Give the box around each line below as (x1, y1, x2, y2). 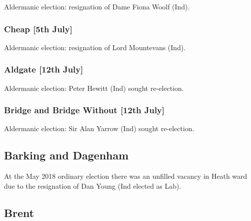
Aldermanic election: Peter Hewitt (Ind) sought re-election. (4, 82, 184, 93)
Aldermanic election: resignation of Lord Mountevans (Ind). (4, 42, 186, 52)
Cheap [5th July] (4, 22, 73, 35)
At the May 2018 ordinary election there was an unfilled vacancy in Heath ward (4, 171, 248, 181)
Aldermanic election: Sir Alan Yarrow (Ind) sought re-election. (4, 123, 194, 134)
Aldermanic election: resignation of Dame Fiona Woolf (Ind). (4, 1, 190, 11)
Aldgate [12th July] (4, 63, 84, 75)
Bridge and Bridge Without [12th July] (4, 104, 165, 116)
